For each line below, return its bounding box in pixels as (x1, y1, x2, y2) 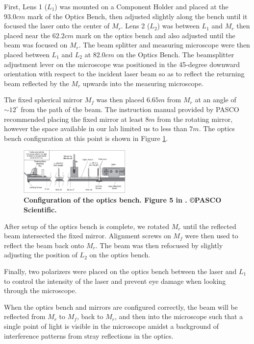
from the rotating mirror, (157, 114, 233, 124)
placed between (4, 49, 50, 59)
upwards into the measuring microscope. (82, 78, 203, 88)
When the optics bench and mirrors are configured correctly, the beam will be (4, 301, 238, 312)
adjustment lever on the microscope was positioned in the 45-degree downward (4, 59, 240, 69)
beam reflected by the (4, 78, 69, 88)
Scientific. (24, 205, 57, 215)
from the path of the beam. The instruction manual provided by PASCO (21, 104, 239, 114)
